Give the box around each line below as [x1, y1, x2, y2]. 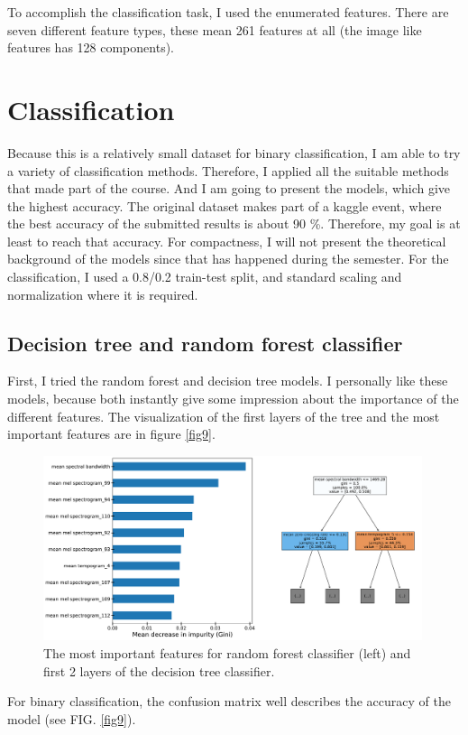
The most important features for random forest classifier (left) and [43, 643, 411, 662]
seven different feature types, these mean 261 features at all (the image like [7, 20, 422, 39]
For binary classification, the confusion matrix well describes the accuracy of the [7, 692, 451, 711]
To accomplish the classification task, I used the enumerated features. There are [7, 3, 449, 21]
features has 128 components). [7, 38, 174, 57]
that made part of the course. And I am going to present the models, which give [7, 179, 451, 198]
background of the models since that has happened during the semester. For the [7, 249, 449, 268]
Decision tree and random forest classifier [7, 329, 403, 357]
